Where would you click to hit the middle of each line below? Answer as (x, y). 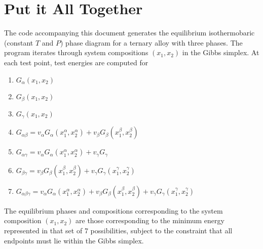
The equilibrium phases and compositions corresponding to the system (114, 210)
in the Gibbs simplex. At (221, 52)
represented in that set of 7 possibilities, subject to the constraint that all (118, 231)
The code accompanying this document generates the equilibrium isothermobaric (129, 33)
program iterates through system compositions (76, 52)
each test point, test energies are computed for (76, 62)
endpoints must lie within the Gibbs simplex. (74, 240)
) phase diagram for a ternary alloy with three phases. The (152, 42)
